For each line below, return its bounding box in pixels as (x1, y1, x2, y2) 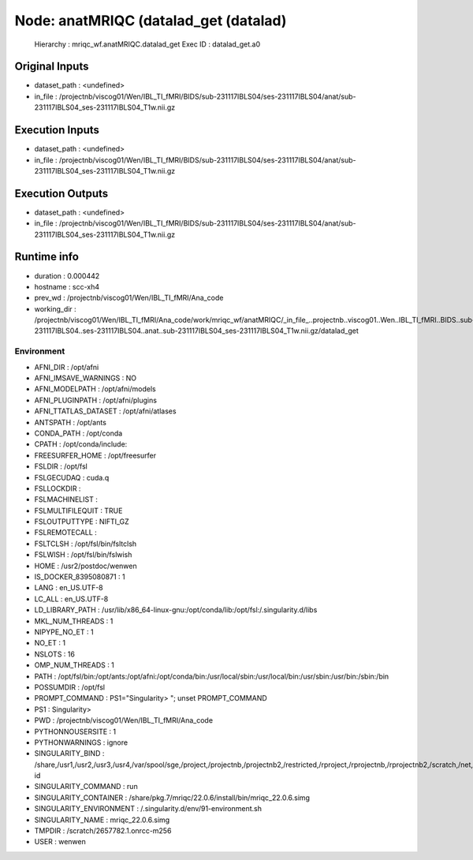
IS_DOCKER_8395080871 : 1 (34, 572, 125, 581)
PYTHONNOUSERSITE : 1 (34, 727, 117, 736)
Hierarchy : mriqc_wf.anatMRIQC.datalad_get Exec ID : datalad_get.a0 (34, 39, 261, 49)
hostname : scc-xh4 (34, 282, 100, 291)
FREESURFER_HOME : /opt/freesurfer (34, 451, 157, 460)
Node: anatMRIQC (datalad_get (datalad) (14, 12, 287, 29)
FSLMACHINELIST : (34, 495, 98, 504)
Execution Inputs (14, 123, 100, 137)
